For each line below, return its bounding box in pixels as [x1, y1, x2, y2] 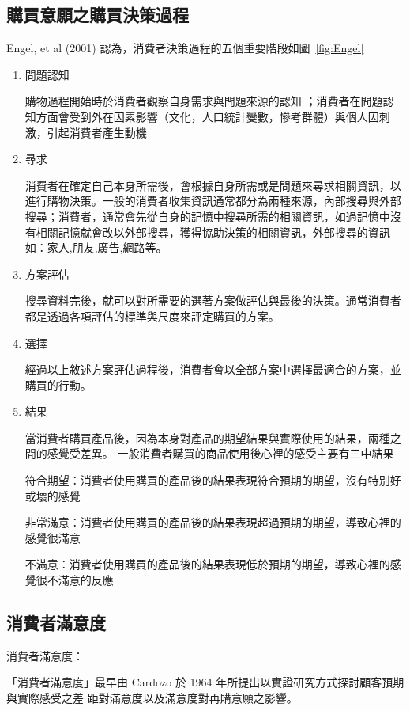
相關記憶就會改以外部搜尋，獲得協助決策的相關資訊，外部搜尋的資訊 [36, 223, 390, 240]
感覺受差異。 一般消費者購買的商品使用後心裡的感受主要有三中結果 [47, 445, 394, 462]
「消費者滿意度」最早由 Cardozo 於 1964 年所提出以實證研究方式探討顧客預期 [6, 674, 404, 690]
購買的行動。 [24, 376, 92, 393]
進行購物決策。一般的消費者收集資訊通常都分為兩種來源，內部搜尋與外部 [24, 192, 401, 209]
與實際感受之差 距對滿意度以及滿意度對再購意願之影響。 [6, 690, 298, 706]
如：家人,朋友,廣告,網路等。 [24, 239, 167, 256]
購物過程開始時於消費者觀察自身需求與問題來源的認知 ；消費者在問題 [24, 93, 383, 109]
